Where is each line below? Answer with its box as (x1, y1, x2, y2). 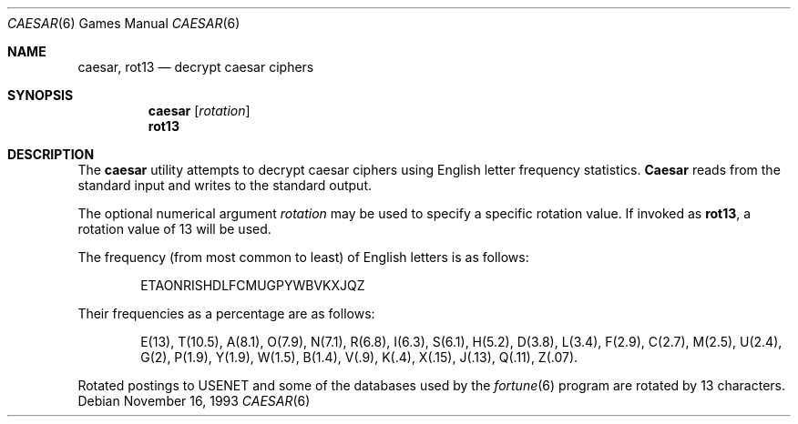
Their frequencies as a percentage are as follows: (77, 306, 375, 321)
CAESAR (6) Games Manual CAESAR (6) (7, 15, 240, 31)
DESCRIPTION (7, 146, 95, 162)
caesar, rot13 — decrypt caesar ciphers (77, 59, 314, 75)
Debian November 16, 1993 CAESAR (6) (77, 393, 311, 409)
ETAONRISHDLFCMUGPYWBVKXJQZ (140, 278, 365, 293)
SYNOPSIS (7, 87, 74, 103)
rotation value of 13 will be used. (77, 221, 271, 237)
